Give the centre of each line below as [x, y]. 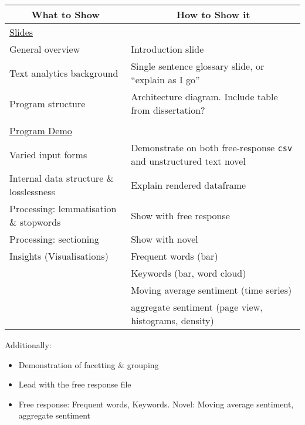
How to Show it [213, 14]
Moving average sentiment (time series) [211, 290]
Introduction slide [167, 49]
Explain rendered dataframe [189, 185]
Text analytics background [64, 73]
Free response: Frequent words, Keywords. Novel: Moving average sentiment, [156, 404]
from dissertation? [168, 110]
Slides [21, 32]
